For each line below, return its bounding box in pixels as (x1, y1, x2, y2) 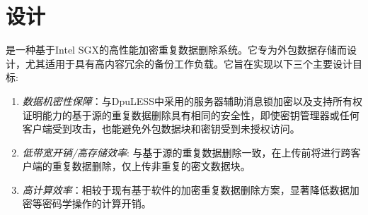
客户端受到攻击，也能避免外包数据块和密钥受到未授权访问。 (22, 121, 300, 136)
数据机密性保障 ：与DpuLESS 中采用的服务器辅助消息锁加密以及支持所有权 (22, 93, 362, 108)
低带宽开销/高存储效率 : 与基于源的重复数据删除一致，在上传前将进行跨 (22, 145, 351, 159)
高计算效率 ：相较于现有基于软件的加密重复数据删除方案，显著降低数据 (22, 182, 350, 197)
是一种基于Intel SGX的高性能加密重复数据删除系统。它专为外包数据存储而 (6, 42, 347, 57)
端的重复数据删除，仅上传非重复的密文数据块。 (32, 159, 251, 173)
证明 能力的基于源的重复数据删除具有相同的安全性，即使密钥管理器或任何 (22, 107, 360, 122)
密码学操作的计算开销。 (42, 196, 151, 211)
